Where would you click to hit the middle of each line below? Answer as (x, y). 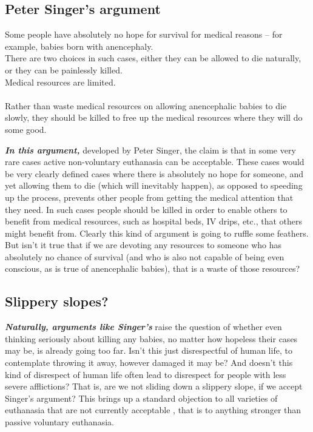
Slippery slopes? (57, 301)
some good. (26, 129)
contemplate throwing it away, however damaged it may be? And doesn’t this (149, 363)
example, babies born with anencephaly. (79, 46)
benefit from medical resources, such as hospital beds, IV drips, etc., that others (154, 221)
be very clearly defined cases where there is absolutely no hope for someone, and (154, 173)
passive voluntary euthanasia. (59, 422)
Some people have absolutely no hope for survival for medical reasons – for (144, 34)
